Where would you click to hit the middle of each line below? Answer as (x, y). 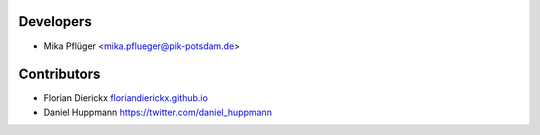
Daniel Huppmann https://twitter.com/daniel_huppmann (157, 112)
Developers (55, 21)
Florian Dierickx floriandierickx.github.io (126, 98)
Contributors (59, 74)
